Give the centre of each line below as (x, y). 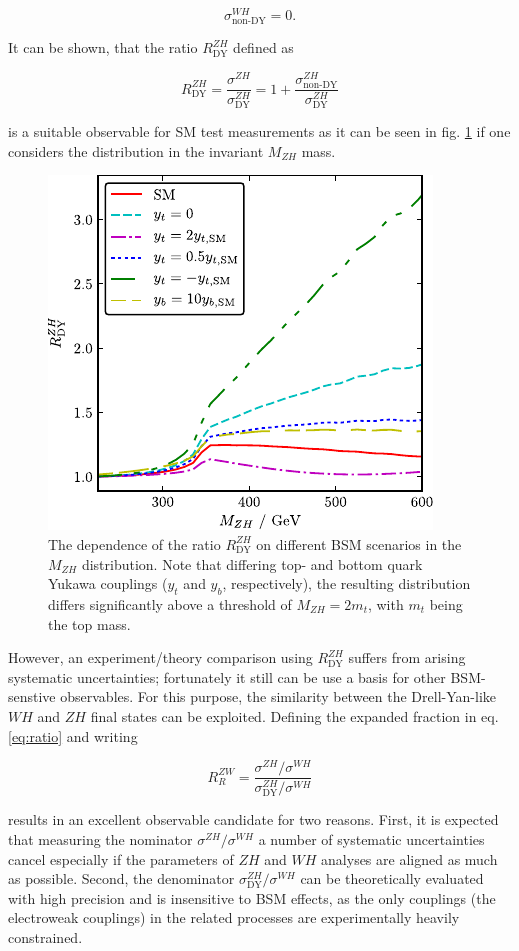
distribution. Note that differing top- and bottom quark (252, 563)
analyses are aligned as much (409, 858)
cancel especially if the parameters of (121, 858)
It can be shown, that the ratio (103, 47)
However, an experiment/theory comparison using (160, 657)
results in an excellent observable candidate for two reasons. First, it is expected (253, 819)
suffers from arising (407, 657)
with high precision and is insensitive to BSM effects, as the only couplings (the (252, 897)
